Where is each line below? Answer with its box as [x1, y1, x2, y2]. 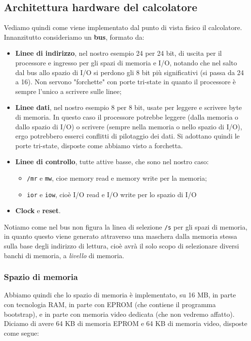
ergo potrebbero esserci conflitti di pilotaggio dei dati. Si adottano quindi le [15, 131, 240, 141]
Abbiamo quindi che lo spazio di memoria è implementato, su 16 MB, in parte [4, 290, 236, 300]
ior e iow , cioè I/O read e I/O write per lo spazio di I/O [27, 189, 197, 199]
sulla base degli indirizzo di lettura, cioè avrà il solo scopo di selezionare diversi [4, 241, 239, 251]
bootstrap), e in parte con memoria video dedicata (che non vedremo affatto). [4, 309, 235, 319]
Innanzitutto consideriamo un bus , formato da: [4, 31, 144, 42]
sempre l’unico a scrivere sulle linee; [15, 86, 122, 96]
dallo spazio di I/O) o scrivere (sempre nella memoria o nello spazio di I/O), [15, 121, 242, 131]
